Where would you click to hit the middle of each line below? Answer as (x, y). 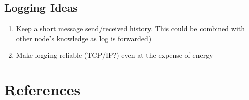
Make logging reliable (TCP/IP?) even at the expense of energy (114, 55)
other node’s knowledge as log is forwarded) (84, 38)
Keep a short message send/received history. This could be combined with (131, 28)
